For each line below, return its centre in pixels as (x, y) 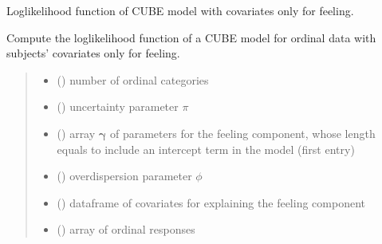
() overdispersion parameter (124, 176)
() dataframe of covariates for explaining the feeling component (211, 202)
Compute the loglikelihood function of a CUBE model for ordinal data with (191, 37)
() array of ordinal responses (126, 229)
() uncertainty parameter (118, 106)
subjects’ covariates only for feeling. (93, 53)
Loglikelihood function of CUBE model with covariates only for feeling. (180, 10)
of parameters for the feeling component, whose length (242, 133)
